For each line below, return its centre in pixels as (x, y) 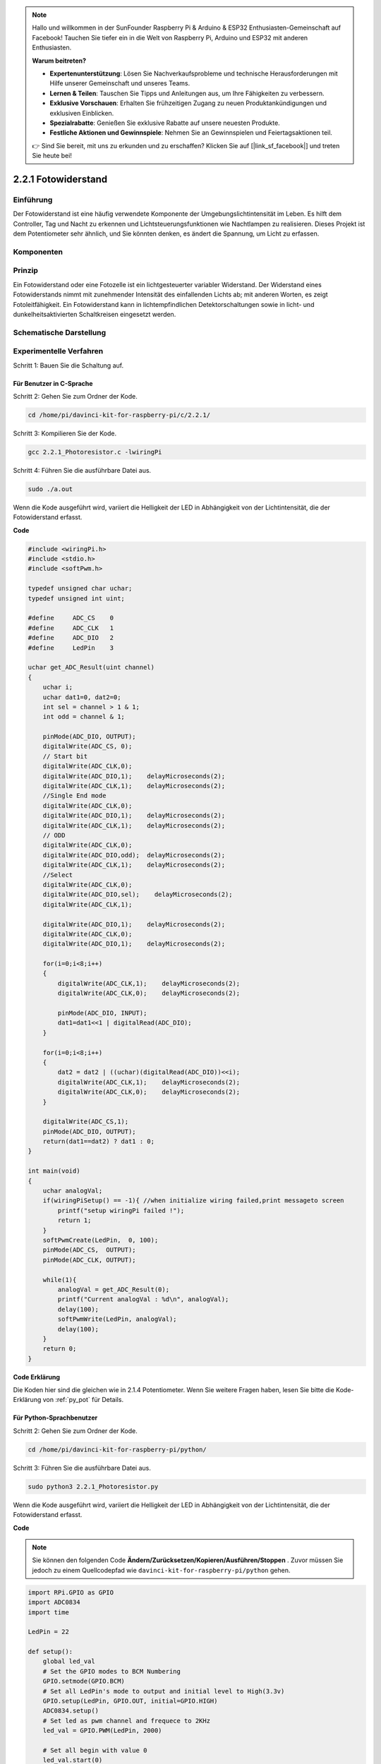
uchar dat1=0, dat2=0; (82, 697)
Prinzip (26, 270)
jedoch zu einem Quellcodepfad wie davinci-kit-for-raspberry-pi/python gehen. (161, 1570)
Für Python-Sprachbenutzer (55, 1418)
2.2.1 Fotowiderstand (60, 179)
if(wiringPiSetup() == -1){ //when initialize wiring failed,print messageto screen (194, 1201)
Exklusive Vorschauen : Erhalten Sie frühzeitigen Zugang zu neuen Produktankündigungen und (188, 103)
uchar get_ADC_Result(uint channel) (91, 667)
